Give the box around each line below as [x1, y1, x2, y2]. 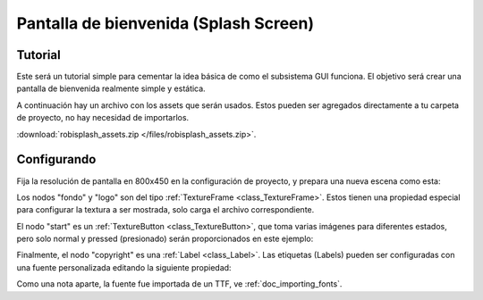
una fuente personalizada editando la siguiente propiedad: [16, 262, 232, 272]
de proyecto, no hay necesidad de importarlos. [16, 112, 190, 123]
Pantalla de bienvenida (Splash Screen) [16, 13, 315, 33]
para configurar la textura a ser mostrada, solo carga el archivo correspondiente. [16, 204, 315, 215]
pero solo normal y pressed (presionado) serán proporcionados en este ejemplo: [16, 233, 314, 245]
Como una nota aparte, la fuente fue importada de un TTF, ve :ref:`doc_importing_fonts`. [16, 279, 343, 289]
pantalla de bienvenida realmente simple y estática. [16, 83, 206, 94]
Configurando [16, 152, 97, 167]
